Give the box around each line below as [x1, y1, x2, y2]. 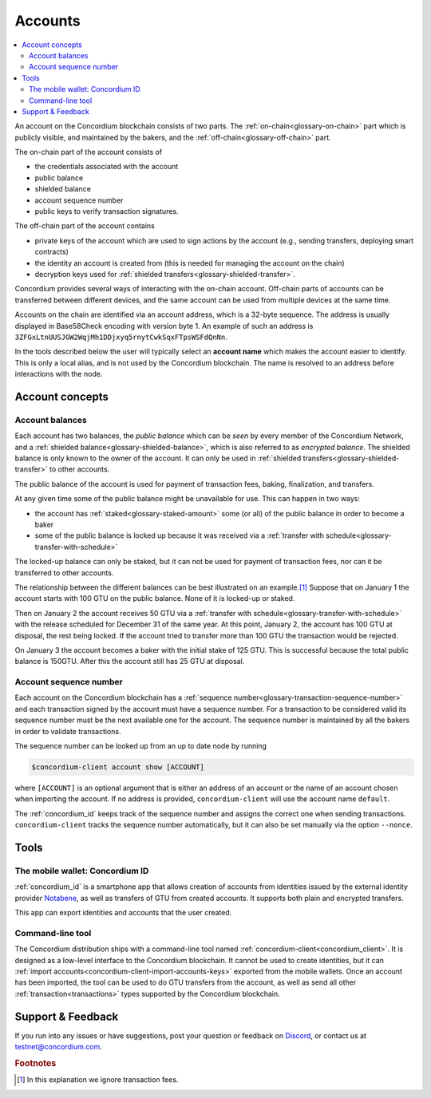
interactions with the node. [14, 369, 103, 379]
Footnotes [14, 1057, 57, 1068]
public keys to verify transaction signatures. [34, 207, 179, 216]
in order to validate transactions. [14, 726, 121, 736]
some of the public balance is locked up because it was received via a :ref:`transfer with [34, 531, 325, 540]
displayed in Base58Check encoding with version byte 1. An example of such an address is [14, 321, 314, 330]
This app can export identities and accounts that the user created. [14, 908, 232, 918]
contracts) [34, 247, 69, 257]
